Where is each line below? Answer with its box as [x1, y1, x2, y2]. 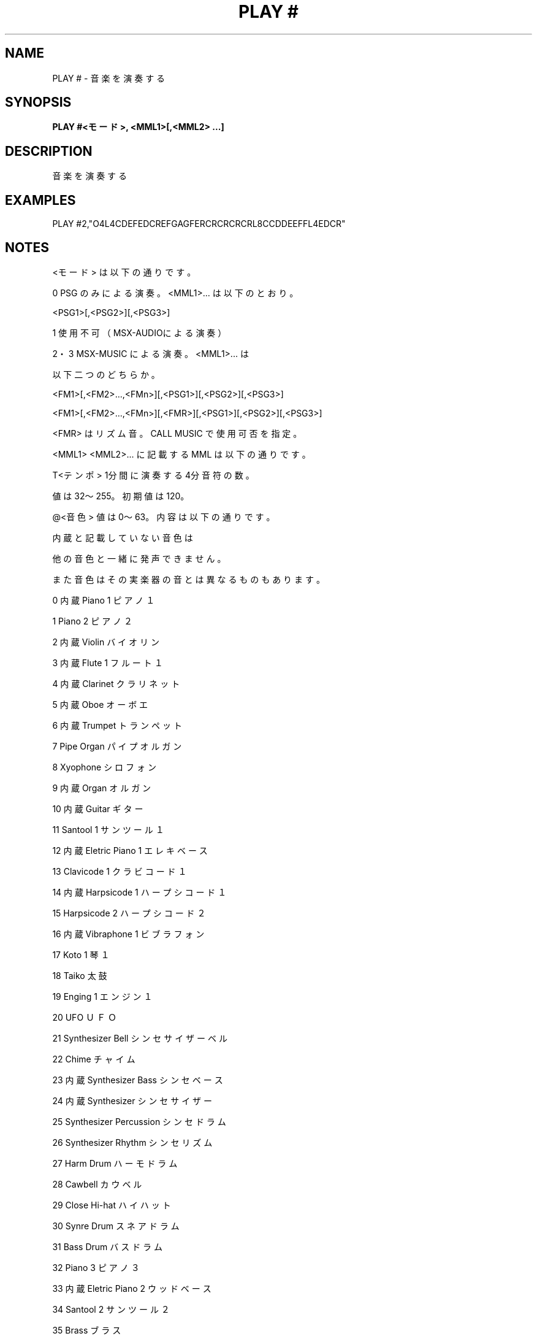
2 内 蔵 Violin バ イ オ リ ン [52, 636, 159, 647]
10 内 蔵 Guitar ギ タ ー [52, 803, 143, 814]
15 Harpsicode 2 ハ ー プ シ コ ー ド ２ [52, 907, 206, 918]
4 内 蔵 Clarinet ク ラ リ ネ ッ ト [52, 678, 180, 689]
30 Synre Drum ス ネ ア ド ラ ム [52, 1220, 180, 1231]
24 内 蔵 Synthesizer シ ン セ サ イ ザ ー [52, 1095, 213, 1106]
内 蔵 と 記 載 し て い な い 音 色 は [52, 532, 193, 543]
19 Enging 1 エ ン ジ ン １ [52, 991, 153, 1002]
